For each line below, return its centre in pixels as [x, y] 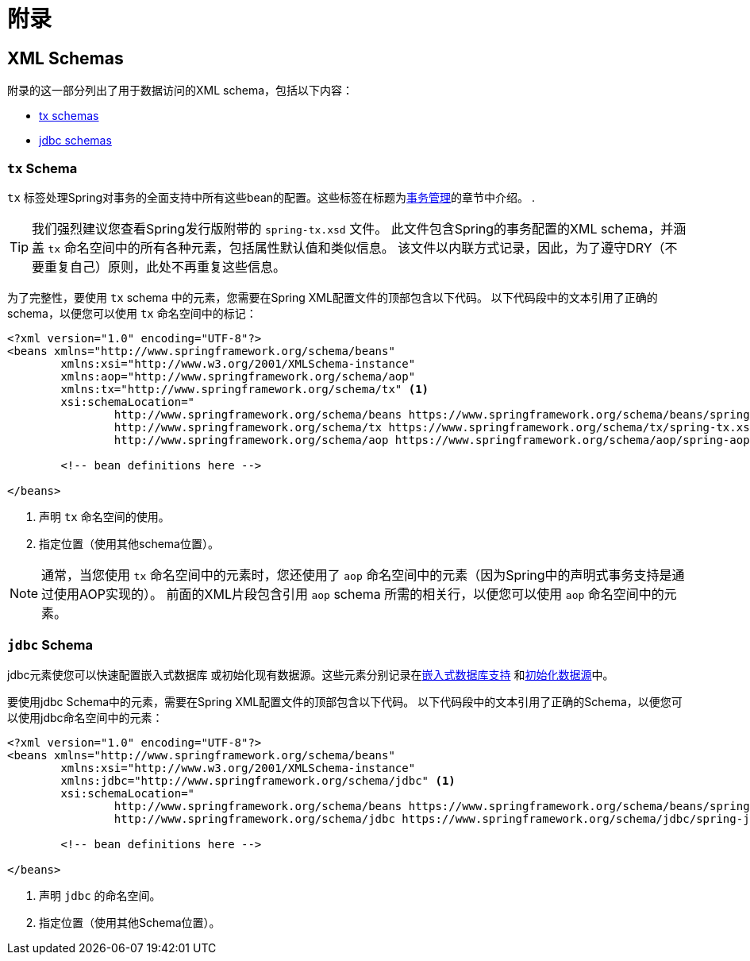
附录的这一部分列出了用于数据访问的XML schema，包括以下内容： [181, 91]
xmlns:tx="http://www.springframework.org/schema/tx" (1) [245, 389]
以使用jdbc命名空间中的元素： [85, 717]
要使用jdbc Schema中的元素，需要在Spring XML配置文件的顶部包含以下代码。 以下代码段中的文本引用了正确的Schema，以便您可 [345, 701]
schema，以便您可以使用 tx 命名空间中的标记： [132, 313]
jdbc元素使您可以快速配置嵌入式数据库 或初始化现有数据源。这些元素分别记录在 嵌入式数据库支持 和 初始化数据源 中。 [311, 674]
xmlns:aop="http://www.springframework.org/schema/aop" [238, 376]
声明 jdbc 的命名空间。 [100, 895]
